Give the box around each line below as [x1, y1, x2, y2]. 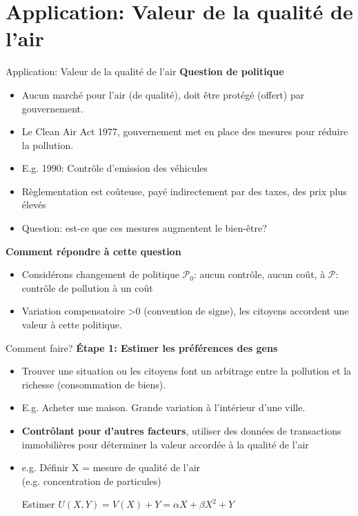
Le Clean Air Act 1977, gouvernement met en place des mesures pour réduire [21, 124, 348, 139]
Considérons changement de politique [21, 267, 179, 281]
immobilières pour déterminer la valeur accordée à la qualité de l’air [21, 437, 309, 451]
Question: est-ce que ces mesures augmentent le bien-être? [21, 221, 267, 235]
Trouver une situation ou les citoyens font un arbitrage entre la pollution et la [21, 364, 352, 378]
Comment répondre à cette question [6, 244, 181, 258]
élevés [21, 197, 46, 212]
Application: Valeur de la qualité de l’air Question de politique [6, 64, 284, 79]
